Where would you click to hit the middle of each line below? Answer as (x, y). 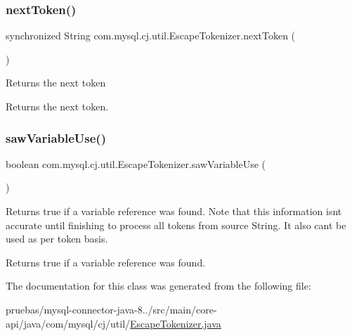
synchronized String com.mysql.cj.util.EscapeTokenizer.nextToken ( (151, 35)
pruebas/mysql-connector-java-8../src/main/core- (111, 309)
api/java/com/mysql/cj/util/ (68, 323)
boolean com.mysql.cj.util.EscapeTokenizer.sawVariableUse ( (136, 163)
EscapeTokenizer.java (176, 323)
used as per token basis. (57, 239)
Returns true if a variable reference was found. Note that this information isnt (174, 211)
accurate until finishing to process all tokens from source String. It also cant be (176, 225)
